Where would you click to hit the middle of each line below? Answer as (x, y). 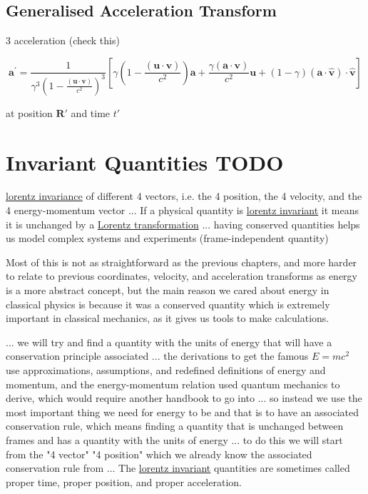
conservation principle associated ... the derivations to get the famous (157, 356)
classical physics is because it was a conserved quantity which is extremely (168, 304)
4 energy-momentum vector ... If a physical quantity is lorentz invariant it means (183, 210)
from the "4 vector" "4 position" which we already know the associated (159, 454)
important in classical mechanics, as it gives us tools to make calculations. (168, 318)
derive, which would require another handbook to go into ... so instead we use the (184, 398)
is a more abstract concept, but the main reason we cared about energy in (168, 290)
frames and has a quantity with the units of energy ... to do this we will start (174, 439)
